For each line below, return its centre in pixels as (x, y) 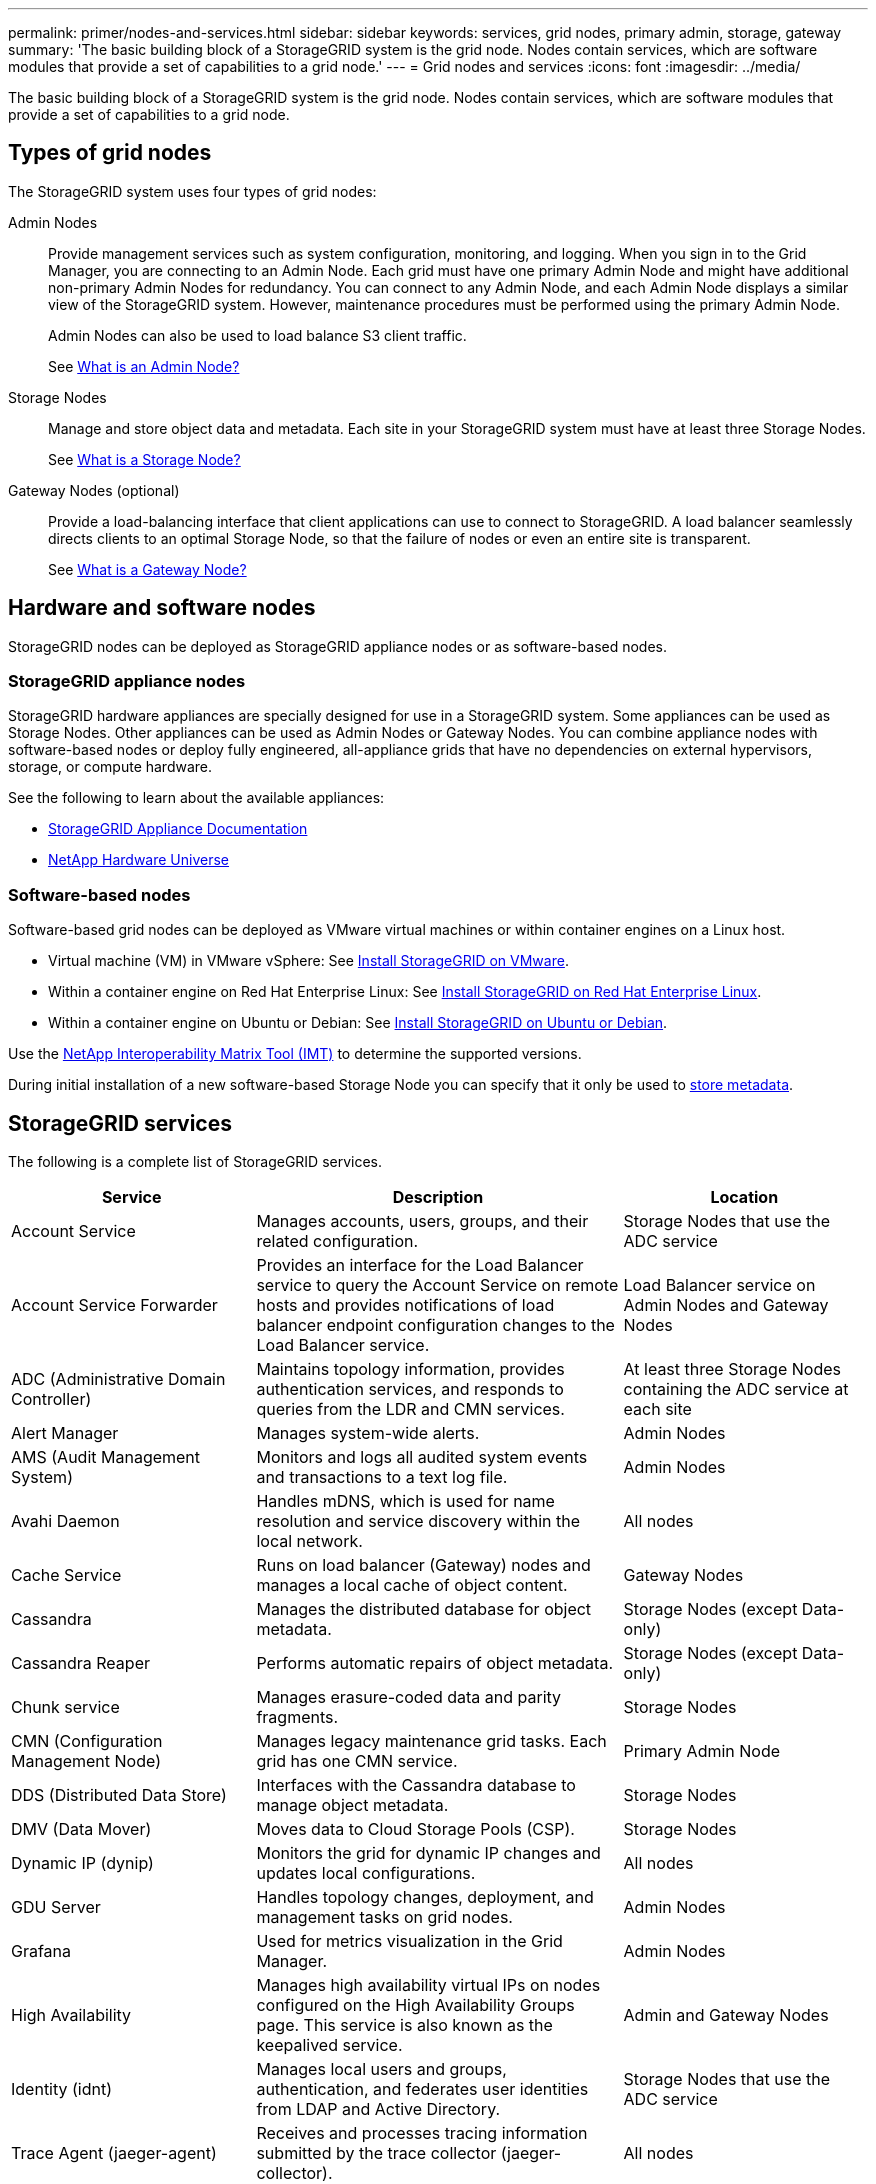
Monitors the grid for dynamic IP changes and (428, 1853)
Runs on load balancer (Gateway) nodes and (423, 1565)
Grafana (41, 1951)
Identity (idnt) (62, 2089)
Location (744, 1197)
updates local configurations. (366, 1873)
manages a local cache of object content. (412, 1585)
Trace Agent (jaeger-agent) (114, 2153)
